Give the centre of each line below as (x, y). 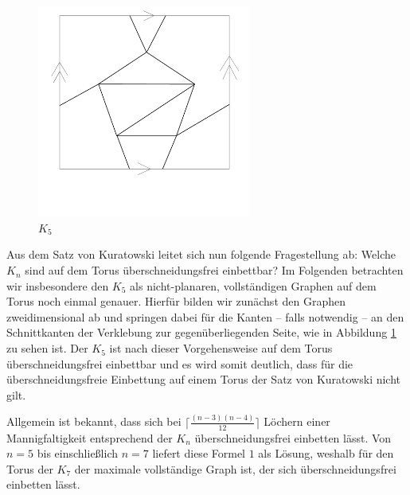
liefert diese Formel (199, 453)
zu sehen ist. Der (47, 348)
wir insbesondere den (58, 285)
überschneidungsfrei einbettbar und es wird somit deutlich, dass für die (180, 363)
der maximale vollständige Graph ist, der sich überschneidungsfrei (235, 468)
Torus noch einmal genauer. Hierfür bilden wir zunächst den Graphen (176, 301)
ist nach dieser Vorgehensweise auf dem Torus (221, 348)
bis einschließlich (77, 453)
